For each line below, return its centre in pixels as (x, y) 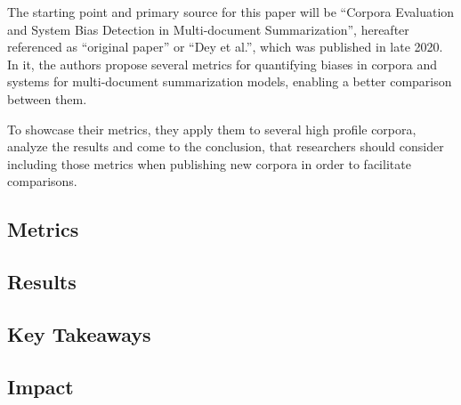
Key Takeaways (79, 333)
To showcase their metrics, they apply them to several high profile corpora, (212, 129)
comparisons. (42, 181)
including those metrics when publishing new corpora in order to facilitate (209, 163)
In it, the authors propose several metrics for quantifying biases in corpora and (222, 64)
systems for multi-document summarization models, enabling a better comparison (230, 81)
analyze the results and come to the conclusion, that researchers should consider (226, 146)
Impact (40, 386)
